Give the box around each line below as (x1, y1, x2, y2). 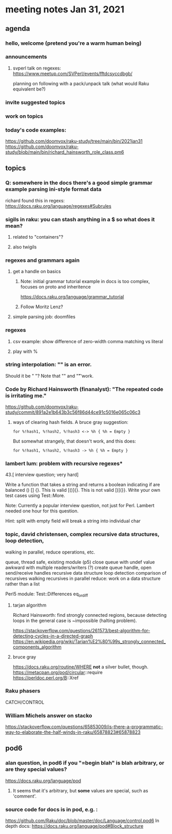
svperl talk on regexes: (12, 65, 62, 71)
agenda (5, 24, 30, 33)
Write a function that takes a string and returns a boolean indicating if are (5, 482, 160, 488)
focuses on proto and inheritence (20, 284, 91, 290)
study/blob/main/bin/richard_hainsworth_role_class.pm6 (5, 149, 124, 155)
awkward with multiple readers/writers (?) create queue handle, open (5, 564, 152, 571)
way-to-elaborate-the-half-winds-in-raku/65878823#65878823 (5, 729, 141, 735)
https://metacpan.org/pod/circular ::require (12, 669, 103, 675)
